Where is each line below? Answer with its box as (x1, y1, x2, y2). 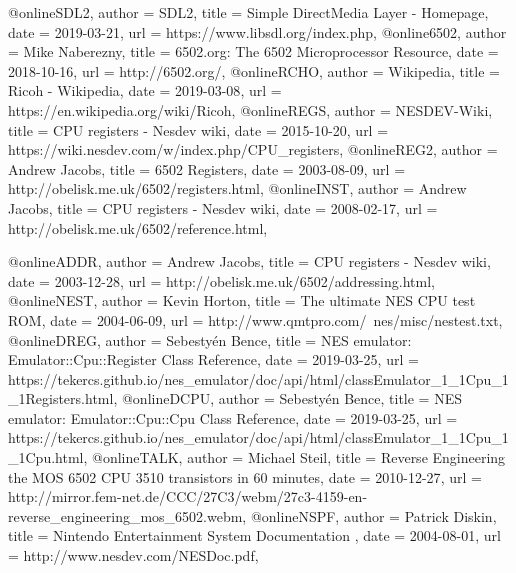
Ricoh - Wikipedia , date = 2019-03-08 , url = (8, 80, 282, 101)
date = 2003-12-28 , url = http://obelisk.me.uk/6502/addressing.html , (8, 270, 435, 291)
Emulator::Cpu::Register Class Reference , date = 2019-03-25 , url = (8, 349, 419, 370)
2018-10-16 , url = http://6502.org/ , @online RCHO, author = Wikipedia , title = (8, 60, 500, 81)
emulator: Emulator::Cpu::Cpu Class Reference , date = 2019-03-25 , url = (8, 407, 458, 428)
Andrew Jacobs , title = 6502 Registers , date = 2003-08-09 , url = (8, 158, 406, 179)
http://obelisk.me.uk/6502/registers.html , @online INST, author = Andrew (8, 178, 467, 199)
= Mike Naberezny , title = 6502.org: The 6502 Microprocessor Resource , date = (8, 41, 499, 62)
